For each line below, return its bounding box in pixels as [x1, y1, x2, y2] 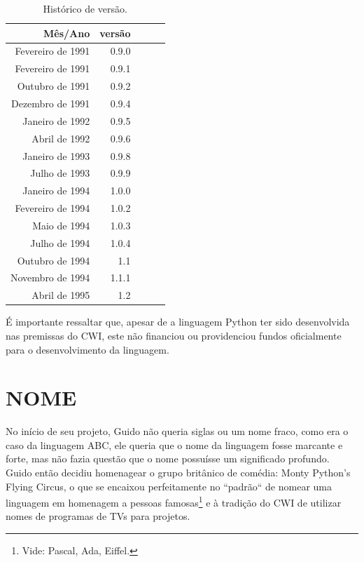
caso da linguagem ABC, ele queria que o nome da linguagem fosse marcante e [6, 437, 343, 452]
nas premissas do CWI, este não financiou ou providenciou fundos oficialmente [6, 328, 342, 342]
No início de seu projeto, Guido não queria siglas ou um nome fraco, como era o [6, 424, 349, 439]
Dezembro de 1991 [10, 95, 90, 110]
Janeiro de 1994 [22, 183, 90, 198]
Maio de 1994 [32, 218, 90, 232]
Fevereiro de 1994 [15, 201, 90, 215]
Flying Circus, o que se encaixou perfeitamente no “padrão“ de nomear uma [6, 479, 332, 493]
